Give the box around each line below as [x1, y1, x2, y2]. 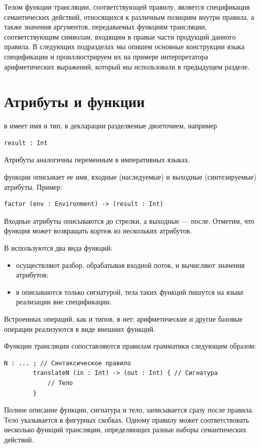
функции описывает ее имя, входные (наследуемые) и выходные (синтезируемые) [4, 171, 256, 182]
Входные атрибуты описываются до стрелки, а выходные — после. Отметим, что [4, 215, 254, 226]
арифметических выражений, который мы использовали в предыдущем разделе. [4, 61, 250, 72]
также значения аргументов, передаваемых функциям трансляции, [4, 21, 207, 32]
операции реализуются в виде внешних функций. [4, 323, 155, 334]
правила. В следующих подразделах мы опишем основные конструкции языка [4, 41, 245, 52]
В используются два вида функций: [4, 243, 113, 253]
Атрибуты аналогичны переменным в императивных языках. [4, 154, 190, 165]
